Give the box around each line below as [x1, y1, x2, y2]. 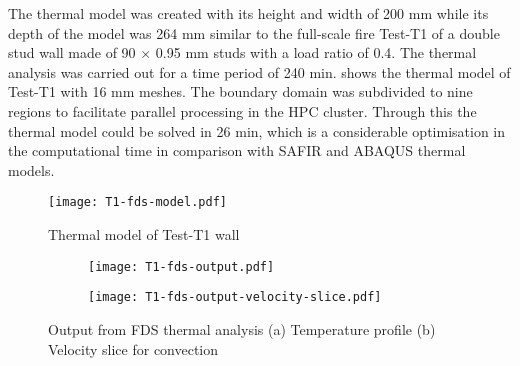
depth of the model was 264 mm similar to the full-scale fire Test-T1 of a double [8, 22, 500, 43]
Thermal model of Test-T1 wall [48, 224, 240, 244]
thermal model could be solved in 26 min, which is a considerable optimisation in [8, 120, 505, 141]
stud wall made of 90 [8, 42, 136, 63]
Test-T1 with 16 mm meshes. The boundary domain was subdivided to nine [8, 81, 473, 102]
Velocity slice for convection [48, 338, 219, 359]
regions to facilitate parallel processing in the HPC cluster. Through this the [8, 100, 477, 121]
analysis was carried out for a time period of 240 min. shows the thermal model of [8, 61, 511, 82]
